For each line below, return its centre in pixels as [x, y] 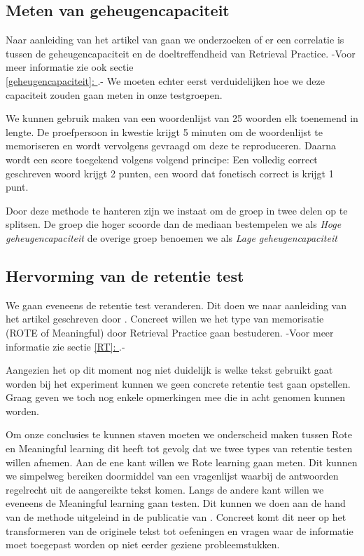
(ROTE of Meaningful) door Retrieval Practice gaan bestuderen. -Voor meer [170, 332]
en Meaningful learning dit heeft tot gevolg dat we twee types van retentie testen [179, 448]
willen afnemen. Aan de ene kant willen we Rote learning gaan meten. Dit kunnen [182, 462]
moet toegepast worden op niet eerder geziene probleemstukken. [143, 544]
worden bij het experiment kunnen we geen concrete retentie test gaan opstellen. [178, 383]
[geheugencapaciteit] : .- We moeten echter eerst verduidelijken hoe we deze [165, 80]
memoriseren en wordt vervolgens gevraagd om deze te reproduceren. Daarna [171, 145]
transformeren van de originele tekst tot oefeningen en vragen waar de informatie [180, 530]
